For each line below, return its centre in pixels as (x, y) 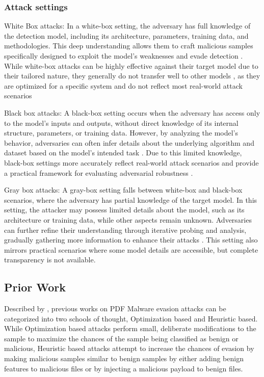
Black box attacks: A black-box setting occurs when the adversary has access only (132, 112)
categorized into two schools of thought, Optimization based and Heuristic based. (131, 318)
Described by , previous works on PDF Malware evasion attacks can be (115, 308)
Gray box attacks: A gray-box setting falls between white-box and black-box (123, 190)
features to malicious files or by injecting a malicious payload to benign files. (124, 368)
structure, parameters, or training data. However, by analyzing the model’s (121, 133)
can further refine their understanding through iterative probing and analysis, (125, 230)
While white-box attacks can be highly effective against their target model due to (131, 65)
